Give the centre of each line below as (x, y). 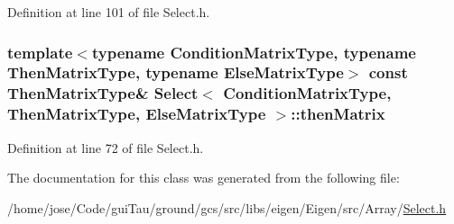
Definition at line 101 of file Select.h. (109, 12)
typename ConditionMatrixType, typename (254, 52)
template (40, 52)
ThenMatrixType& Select (103, 93)
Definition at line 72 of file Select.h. (106, 147)
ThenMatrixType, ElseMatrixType (137, 114)
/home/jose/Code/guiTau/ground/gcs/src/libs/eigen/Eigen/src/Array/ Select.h (227, 207)
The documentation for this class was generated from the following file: (204, 178)
